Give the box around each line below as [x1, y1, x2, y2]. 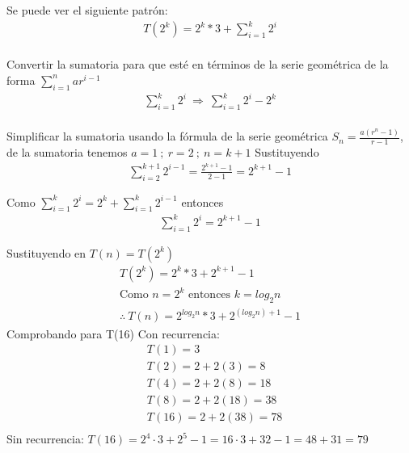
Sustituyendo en [6, 244, 86, 261]
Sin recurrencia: [6, 430, 84, 447]
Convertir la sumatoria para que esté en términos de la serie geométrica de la [6, 56, 389, 73]
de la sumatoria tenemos [6, 144, 128, 161]
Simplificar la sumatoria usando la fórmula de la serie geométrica [6, 128, 328, 145]
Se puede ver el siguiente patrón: [6, 2, 168, 18]
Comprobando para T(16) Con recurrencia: [6, 325, 220, 342]
